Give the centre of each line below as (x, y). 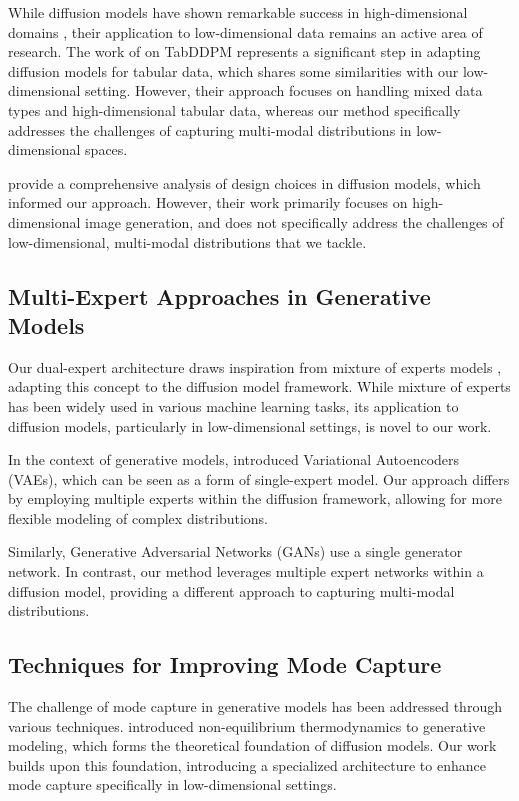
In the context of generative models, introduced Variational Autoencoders (234, 459)
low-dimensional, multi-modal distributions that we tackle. (187, 241)
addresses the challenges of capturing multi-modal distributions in (210, 129)
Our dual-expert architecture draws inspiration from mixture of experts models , (255, 366)
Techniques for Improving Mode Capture (225, 664)
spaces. (106, 149)
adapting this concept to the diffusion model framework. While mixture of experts (259, 386)
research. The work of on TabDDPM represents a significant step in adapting (244, 51)
